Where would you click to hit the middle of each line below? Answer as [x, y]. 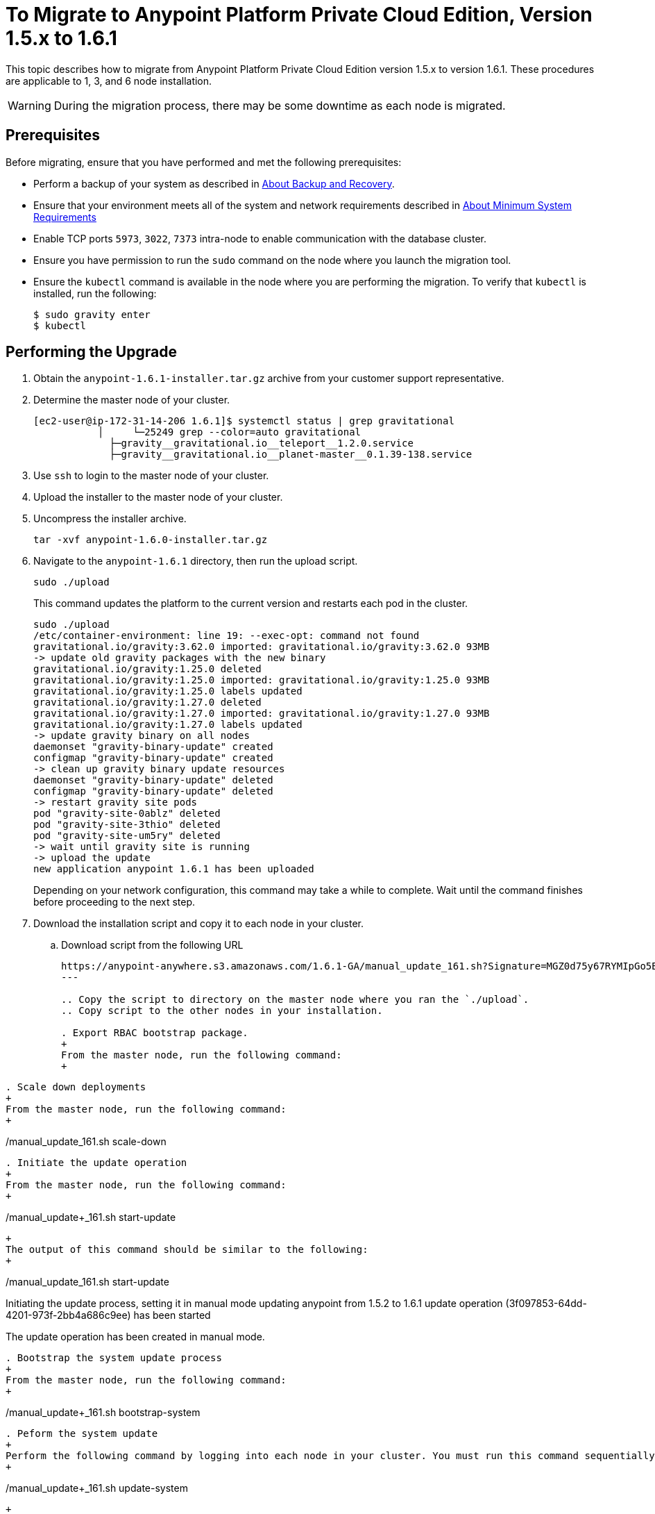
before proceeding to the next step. [114, 902]
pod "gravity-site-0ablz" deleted [127, 814]
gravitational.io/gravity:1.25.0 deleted [147, 669]
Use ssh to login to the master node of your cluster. [151, 476]
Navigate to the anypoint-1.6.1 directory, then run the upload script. [196, 561]
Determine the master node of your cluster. [132, 400]
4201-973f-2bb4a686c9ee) [68, 1315]
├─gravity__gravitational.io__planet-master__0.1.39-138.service [291, 455]
